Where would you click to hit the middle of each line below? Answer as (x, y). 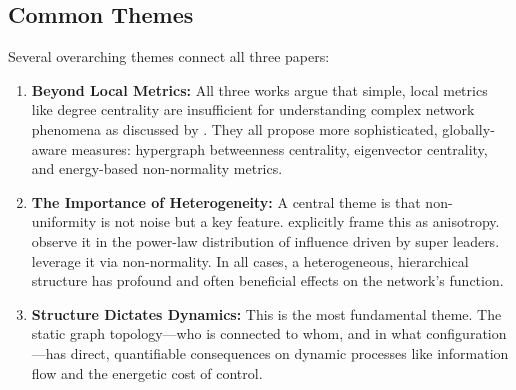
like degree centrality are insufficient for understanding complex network (253, 109)
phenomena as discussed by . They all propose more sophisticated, (234, 128)
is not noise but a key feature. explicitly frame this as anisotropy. (300, 221)
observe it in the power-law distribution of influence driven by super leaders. (265, 240)
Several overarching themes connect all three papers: (169, 56)
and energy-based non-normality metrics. (157, 168)
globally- (468, 128)
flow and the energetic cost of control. (147, 372)
